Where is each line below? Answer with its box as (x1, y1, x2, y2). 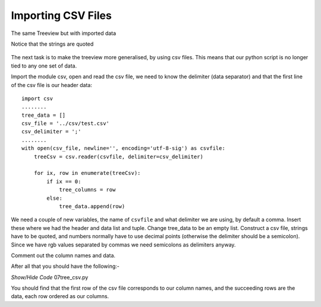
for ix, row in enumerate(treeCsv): (33, 170, 141, 177)
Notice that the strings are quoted (11, 40, 94, 47)
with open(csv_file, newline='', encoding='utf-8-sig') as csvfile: (21, 145, 225, 152)
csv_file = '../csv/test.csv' (21, 120, 110, 127)
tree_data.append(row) (59, 203, 125, 210)
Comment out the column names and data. (11, 252, 116, 259)
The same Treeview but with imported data (11, 30, 117, 37)
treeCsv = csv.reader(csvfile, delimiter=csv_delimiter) (33, 153, 203, 160)
